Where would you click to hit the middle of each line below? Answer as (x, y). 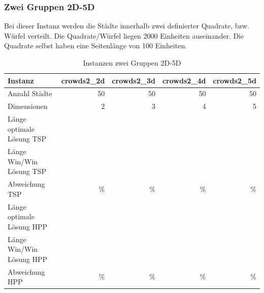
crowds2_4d (184, 80)
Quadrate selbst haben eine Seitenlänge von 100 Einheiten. (96, 46)
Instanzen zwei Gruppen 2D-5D (132, 63)
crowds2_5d (235, 80)
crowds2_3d (134, 80)
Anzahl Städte (30, 93)
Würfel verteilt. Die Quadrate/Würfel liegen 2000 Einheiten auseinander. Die (124, 35)
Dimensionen (28, 106)
